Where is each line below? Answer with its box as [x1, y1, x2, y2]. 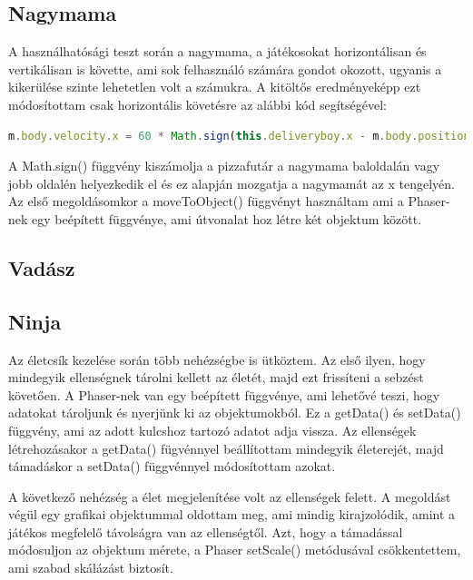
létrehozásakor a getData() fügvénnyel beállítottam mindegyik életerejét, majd [8, 438, 444, 457]
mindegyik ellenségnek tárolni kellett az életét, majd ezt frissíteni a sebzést [8, 368, 424, 387]
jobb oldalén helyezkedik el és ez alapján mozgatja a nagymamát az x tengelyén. [8, 173, 455, 192]
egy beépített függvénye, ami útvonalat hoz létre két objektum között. [32, 209, 422, 228]
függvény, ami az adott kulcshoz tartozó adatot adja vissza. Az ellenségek [8, 420, 417, 439]
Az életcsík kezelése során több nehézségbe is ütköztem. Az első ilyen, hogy [8, 349, 426, 369]
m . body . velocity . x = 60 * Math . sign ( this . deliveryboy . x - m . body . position [8, 129, 470, 143]
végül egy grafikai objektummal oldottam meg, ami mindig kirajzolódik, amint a [8, 505, 456, 524]
